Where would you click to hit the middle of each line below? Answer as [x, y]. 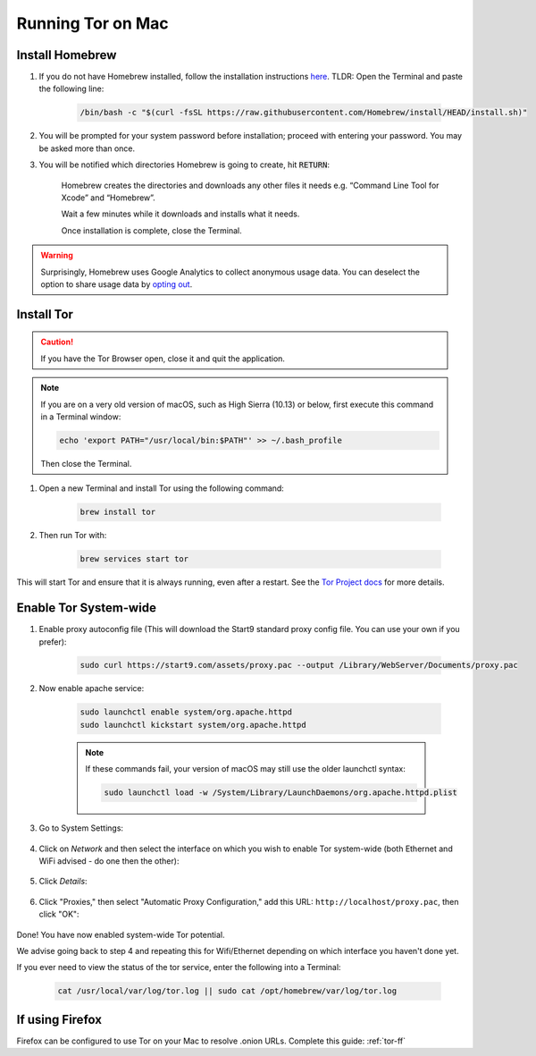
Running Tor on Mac [92, 23]
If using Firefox [59, 1019]
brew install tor [118, 512]
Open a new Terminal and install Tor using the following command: [162, 488]
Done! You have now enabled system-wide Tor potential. [121, 934]
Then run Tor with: [73, 536]
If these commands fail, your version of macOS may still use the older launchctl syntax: [246, 769]
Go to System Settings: [81, 828]
